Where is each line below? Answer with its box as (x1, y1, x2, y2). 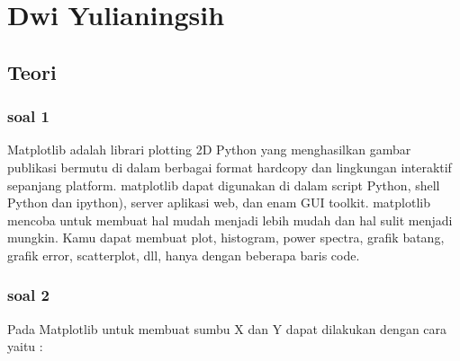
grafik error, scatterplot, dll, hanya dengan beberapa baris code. (7, 245, 360, 264)
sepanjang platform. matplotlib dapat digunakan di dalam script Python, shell (7, 175, 440, 194)
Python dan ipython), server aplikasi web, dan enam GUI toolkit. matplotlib (7, 193, 430, 212)
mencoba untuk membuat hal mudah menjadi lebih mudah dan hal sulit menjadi (7, 210, 453, 229)
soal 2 (7, 284, 50, 306)
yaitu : (7, 337, 43, 356)
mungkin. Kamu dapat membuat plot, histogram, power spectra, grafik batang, (7, 228, 445, 247)
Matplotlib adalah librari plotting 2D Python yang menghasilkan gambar (7, 140, 411, 159)
